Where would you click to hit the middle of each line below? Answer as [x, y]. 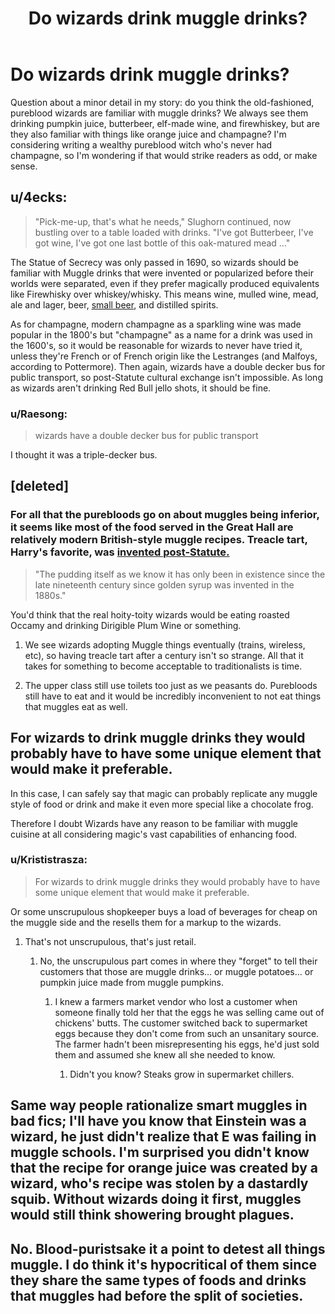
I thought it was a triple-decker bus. [84, 455]
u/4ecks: [39, 197]
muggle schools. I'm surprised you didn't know [160, 1152]
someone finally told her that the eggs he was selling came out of [189, 1012]
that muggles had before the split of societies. [157, 1295]
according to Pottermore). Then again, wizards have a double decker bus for [168, 366]
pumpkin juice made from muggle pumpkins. [131, 982]
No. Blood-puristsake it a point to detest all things [168, 1248]
